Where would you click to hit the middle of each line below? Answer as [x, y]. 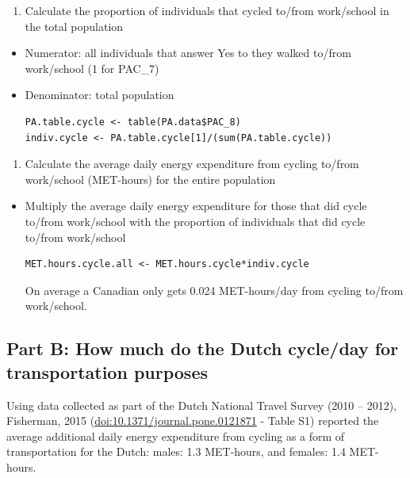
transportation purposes [107, 371]
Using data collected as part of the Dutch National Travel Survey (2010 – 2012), [202, 405]
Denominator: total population [100, 95]
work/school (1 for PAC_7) [92, 68]
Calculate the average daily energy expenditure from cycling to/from [192, 164]
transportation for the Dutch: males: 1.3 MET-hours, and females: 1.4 [176, 451]
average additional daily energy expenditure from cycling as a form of [176, 436]
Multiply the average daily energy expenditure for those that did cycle [196, 206]
